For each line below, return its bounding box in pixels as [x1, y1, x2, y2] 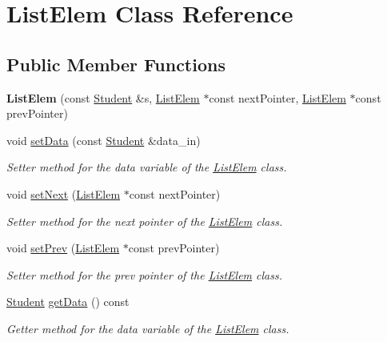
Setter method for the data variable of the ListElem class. [6, 159, 287, 175]
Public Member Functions [6, 51, 225, 76]
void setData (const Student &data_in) [6, 131, 201, 148]
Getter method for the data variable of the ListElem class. [6, 320, 289, 336]
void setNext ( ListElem [6, 185, 121, 202]
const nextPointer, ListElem [209, 89, 346, 106]
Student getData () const [6, 293, 130, 310]
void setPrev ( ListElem [6, 239, 120, 256]
